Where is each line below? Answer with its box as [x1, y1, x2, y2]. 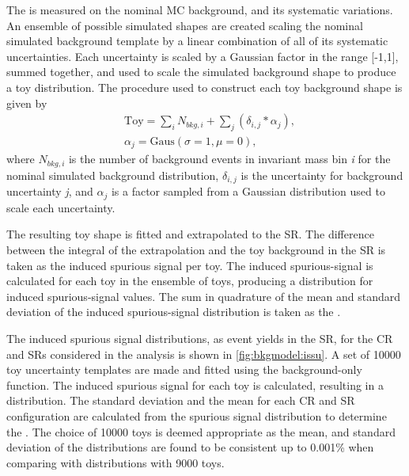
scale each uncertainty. [6, 199, 116, 215]
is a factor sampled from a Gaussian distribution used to [111, 183, 385, 200]
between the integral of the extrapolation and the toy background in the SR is [6, 242, 386, 258]
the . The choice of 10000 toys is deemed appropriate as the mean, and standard [6, 423, 396, 440]
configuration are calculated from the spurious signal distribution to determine [6, 407, 387, 424]
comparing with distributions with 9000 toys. [6, 454, 225, 470]
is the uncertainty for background [240, 166, 403, 183]
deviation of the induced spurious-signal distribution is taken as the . [6, 303, 341, 320]
